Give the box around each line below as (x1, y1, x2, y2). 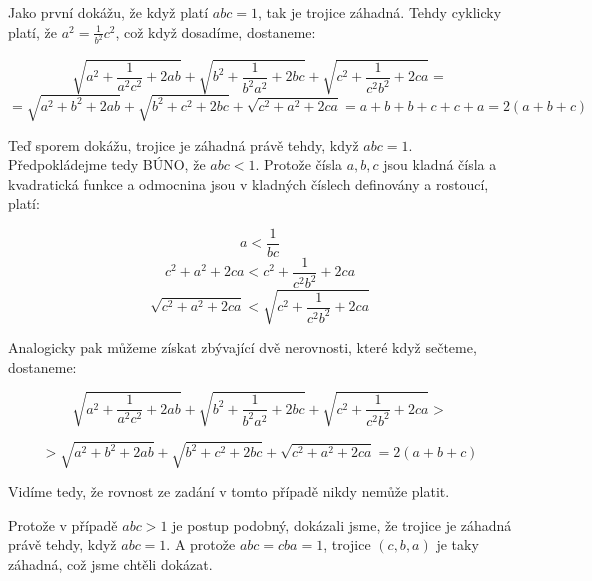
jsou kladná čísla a (383, 154, 497, 175)
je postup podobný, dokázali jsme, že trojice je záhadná (172, 514, 512, 535)
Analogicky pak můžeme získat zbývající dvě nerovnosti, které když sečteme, (8, 336, 477, 357)
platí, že (8, 21, 57, 42)
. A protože (166, 534, 236, 555)
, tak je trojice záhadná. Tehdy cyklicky (257, 2, 502, 22)
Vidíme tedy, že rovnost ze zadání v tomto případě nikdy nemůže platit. (8, 481, 450, 502)
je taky (436, 534, 479, 555)
